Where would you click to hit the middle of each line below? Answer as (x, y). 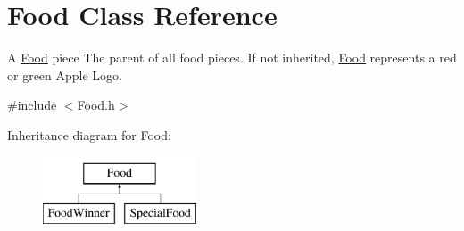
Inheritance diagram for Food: (89, 134)
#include (32, 105)
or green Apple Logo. (65, 74)
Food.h (96, 105)
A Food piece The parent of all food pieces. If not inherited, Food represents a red (232, 58)
